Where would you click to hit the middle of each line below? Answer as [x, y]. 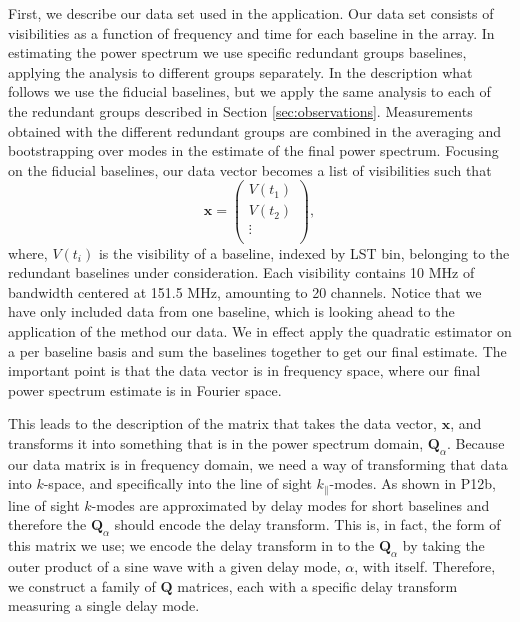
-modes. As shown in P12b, [413, 483]
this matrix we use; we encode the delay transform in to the [191, 545]
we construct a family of [82, 585]
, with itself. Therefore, [425, 565]
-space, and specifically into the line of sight [177, 483]
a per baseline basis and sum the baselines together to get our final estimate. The [257, 350]
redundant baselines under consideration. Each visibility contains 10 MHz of [241, 272]
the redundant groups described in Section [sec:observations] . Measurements [240, 110]
